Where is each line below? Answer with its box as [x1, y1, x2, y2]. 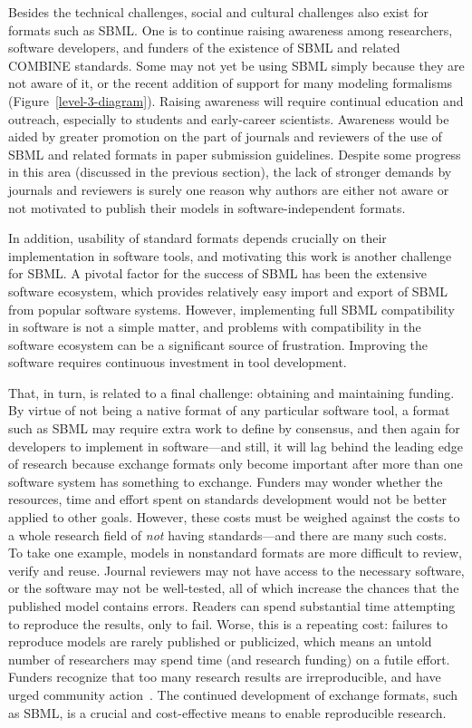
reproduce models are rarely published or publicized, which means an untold [8, 632, 432, 651]
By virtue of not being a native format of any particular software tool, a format [8, 401, 450, 420]
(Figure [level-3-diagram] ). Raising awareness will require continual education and [8, 91, 464, 110]
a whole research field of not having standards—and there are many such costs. [8, 525, 448, 544]
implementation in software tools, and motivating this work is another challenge [8, 246, 452, 265]
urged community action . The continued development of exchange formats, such [8, 684, 458, 704]
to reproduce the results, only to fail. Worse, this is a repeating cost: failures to [8, 614, 448, 633]
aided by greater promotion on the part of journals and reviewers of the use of [8, 127, 442, 146]
